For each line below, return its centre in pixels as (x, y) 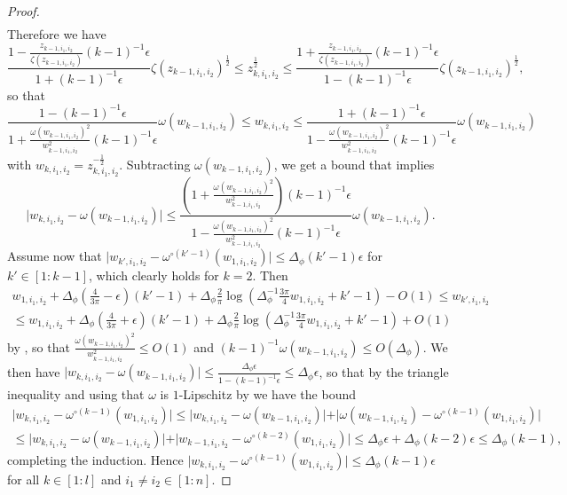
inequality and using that (76, 394)
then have (34, 371)
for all (24, 479)
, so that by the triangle (384, 371)
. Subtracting (155, 164)
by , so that (39, 346)
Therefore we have (57, 34)
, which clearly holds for (154, 275)
